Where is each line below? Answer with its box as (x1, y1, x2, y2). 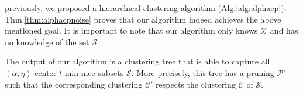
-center (32, 66, 57, 78)
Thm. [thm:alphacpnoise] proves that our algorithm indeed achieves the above (5, 13, 281, 25)
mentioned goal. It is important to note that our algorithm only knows (5, 24, 258, 37)
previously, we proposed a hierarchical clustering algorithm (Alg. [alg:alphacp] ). (5, 2, 287, 13)
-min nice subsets (62, 66, 124, 78)
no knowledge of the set (5, 35, 89, 48)
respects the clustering (156, 78, 236, 90)
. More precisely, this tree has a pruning (131, 66, 274, 78)
